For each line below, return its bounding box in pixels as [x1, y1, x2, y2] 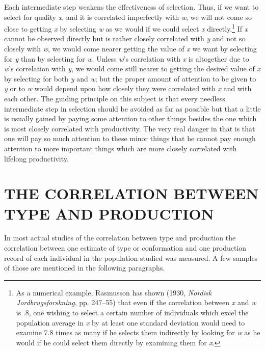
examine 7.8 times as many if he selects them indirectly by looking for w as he [16, 327, 260, 338]
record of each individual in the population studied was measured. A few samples [4, 252, 258, 263]
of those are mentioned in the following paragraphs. [4, 262, 165, 273]
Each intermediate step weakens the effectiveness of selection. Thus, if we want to [4, 2, 259, 12]
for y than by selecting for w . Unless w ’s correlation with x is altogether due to [4, 53, 249, 64]
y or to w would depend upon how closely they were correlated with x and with [4, 83, 252, 94]
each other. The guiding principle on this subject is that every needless [4, 93, 225, 103]
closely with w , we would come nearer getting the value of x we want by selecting [4, 43, 257, 54]
